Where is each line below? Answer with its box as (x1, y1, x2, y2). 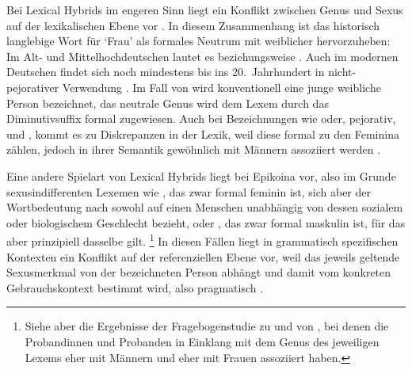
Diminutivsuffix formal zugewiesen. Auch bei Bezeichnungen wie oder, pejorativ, (6, 110, 396, 127)
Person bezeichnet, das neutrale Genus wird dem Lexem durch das (6, 94, 329, 111)
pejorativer (6, 78, 59, 95)
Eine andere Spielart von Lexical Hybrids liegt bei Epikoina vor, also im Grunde (6, 167, 396, 184)
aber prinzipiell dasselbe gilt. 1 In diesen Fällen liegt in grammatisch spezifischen (6, 231, 399, 249)
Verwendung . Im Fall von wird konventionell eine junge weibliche (62, 78, 381, 95)
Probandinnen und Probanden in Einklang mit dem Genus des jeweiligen (25, 333, 380, 349)
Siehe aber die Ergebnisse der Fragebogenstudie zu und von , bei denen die (25, 318, 389, 334)
